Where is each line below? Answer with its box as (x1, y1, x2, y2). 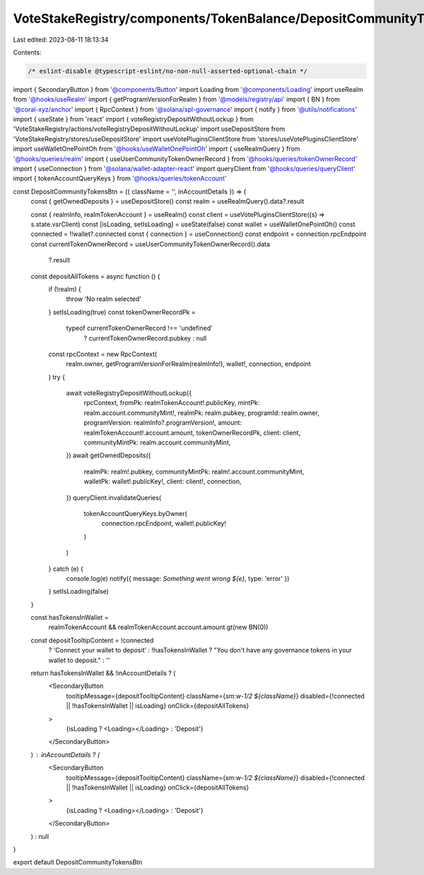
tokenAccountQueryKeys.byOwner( (83, 509, 187, 517)
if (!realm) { (48, 285, 81, 293)
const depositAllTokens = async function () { (30, 272, 160, 281)
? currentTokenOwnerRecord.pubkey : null (83, 334, 207, 342)
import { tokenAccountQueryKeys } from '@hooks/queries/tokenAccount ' (13, 174, 227, 183)
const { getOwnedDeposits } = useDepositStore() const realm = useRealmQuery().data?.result (30, 197, 305, 206)
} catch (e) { (48, 564, 84, 572)
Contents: (13, 48, 42, 57)
